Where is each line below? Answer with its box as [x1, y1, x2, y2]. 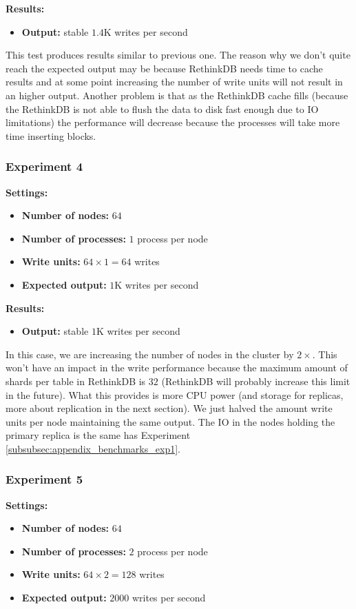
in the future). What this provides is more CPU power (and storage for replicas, [6, 387, 344, 402]
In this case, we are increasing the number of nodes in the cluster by [6, 347, 294, 361]
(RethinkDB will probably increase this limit [161, 373, 350, 388]
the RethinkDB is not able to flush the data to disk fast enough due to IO [6, 101, 319, 116]
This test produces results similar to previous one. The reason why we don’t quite [6, 48, 350, 62]
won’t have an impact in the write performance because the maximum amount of [6, 360, 348, 375]
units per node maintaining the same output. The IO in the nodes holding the [6, 414, 335, 429]
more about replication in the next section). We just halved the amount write [6, 401, 333, 415]
